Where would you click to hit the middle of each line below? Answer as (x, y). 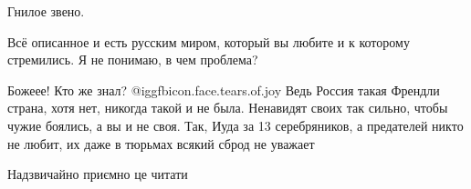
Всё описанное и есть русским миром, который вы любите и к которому (209, 41)
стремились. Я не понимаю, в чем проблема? (133, 60)
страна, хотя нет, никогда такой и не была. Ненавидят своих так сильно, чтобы (228, 108)
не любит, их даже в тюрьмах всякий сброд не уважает (161, 143)
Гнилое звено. (46, 11)
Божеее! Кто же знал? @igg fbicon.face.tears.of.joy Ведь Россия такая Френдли (224, 90)
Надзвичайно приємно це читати (98, 174)
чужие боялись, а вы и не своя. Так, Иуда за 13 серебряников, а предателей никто (235, 125)
